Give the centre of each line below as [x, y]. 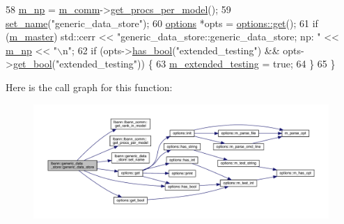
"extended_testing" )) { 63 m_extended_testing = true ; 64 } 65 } [195, 64]
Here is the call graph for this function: [89, 87]
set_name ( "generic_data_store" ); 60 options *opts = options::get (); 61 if [162, 23]
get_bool [32, 64]
